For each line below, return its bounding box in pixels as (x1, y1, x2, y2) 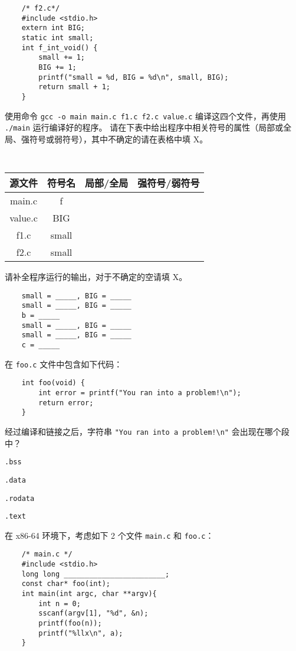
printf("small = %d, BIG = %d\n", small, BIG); (38, 73, 229, 82)
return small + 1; (38, 83, 110, 92)
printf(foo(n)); (38, 619, 102, 628)
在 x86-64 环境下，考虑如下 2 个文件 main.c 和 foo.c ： (5, 529, 214, 541)
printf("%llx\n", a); (38, 629, 123, 637)
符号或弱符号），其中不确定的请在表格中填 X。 (29, 132, 208, 145)
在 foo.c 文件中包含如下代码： (5, 357, 123, 370)
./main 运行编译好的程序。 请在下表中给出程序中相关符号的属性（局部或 (5, 121, 284, 134)
